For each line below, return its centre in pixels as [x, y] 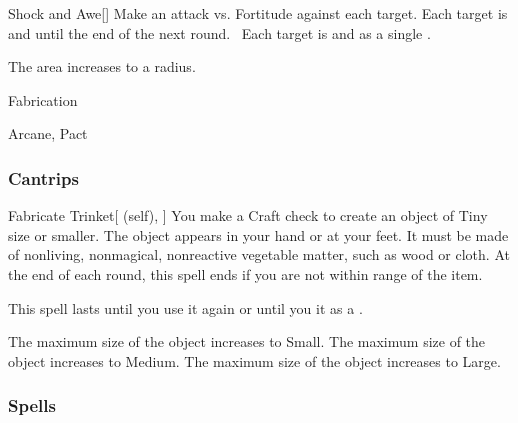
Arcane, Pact [48, 133]
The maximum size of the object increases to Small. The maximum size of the [247, 341]
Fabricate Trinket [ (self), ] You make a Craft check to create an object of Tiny [248, 215]
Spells [32, 405]
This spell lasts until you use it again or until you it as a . [185, 307]
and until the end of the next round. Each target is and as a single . [219, 32]
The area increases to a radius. [102, 66]
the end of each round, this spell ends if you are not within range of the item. [245, 273]
